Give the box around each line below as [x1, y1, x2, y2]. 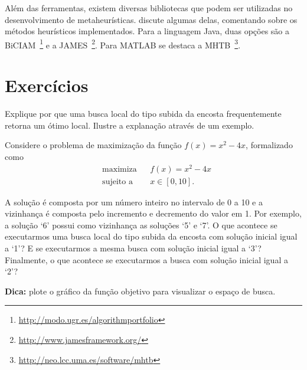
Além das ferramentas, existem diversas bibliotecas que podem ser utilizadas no [5, 2, 293, 14]
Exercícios [5, 73, 89, 97]
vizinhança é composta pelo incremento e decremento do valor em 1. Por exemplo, [5, 207, 302, 220]
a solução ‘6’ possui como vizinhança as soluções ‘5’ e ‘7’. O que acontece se [5, 218, 277, 231]
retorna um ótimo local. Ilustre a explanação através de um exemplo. [5, 119, 254, 131]
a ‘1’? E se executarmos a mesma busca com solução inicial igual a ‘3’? [5, 242, 262, 254]
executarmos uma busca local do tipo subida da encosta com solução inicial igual [5, 230, 298, 243]
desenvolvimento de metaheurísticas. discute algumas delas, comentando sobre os [5, 13, 298, 25]
